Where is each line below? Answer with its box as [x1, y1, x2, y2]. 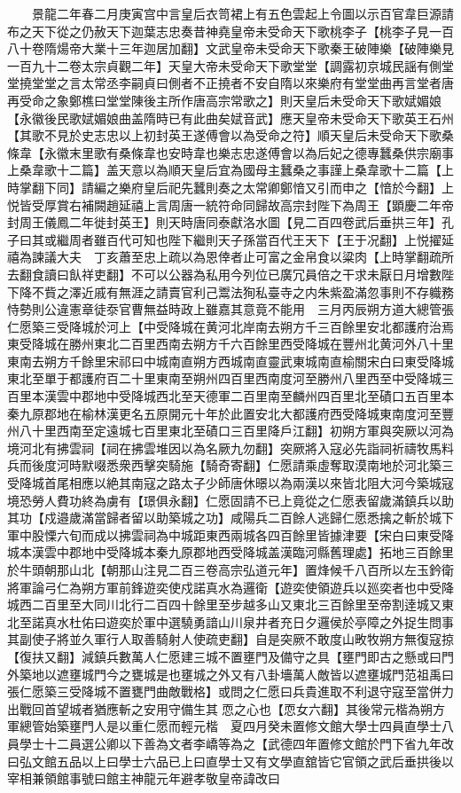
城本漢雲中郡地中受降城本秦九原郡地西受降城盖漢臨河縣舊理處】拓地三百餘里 [7, 543, 454, 561]
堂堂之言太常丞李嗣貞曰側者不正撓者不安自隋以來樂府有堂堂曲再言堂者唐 [31, 74, 454, 92]
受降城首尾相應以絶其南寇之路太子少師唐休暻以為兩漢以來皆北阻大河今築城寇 [7, 474, 454, 492]
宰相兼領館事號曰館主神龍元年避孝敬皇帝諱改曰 [7, 769, 280, 788]
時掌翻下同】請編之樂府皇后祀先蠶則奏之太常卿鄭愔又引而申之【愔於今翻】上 [7, 177, 454, 196]
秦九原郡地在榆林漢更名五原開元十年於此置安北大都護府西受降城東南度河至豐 [7, 404, 454, 422]
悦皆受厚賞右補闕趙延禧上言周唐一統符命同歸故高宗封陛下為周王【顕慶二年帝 [7, 195, 454, 214]
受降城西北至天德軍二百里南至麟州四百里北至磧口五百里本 [118, 387, 454, 405]
